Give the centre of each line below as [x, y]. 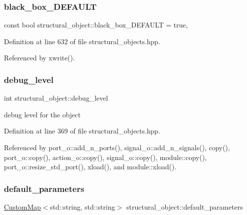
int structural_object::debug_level [56, 98]
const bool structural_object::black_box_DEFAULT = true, [96, 25]
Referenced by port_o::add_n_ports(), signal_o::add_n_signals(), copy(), [117, 147]
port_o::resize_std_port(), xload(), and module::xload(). [90, 167]
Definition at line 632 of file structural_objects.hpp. [82, 41]
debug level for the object [42, 114]
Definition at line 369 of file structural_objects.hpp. [82, 131]
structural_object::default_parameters [185, 207]
